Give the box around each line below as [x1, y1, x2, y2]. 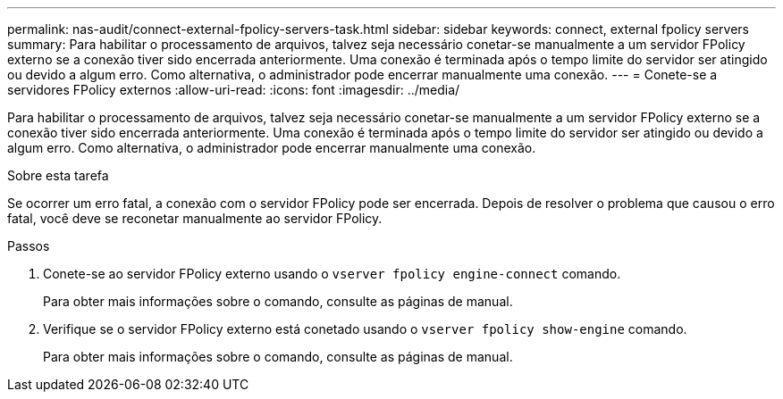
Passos [7, 238, 50, 254]
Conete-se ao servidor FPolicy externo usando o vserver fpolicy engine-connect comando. [43, 266, 621, 281]
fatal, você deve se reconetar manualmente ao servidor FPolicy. [7, 211, 383, 226]
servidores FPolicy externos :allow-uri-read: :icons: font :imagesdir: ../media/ [7, 82, 460, 97]
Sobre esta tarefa [7, 168, 109, 183]
